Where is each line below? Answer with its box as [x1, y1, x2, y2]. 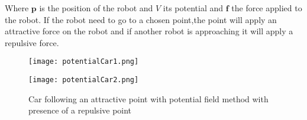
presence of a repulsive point [28, 104, 132, 116]
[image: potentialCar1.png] [28, 57, 139, 66]
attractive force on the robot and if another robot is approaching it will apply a [5, 25, 293, 37]
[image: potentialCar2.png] [28, 76, 139, 85]
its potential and [163, 2, 224, 14]
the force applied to [231, 2, 302, 14]
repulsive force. [5, 36, 59, 48]
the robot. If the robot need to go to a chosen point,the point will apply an [5, 13, 277, 25]
